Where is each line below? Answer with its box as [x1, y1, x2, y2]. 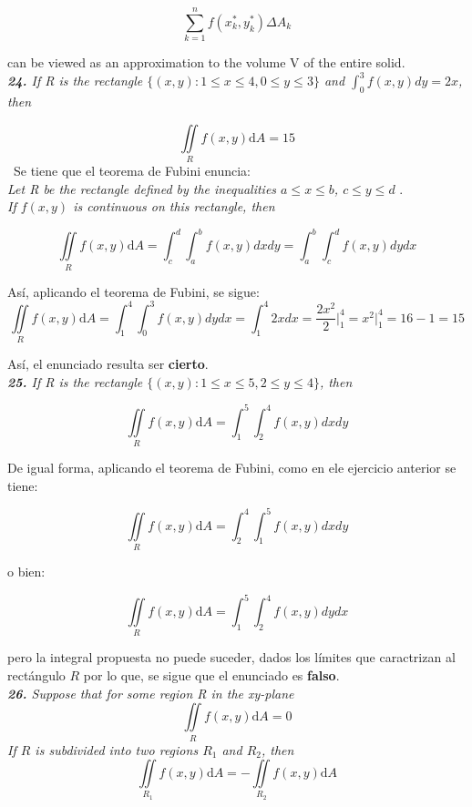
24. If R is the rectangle [7, 71, 143, 90]
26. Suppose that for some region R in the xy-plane [7, 683, 294, 702]
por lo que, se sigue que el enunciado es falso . [83, 666, 340, 685]
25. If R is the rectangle [7, 372, 143, 391]
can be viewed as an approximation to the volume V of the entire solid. [7, 53, 405, 72]
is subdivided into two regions [35, 740, 199, 759]
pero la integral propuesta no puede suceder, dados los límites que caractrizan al [7, 648, 456, 667]
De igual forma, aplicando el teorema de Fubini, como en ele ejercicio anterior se [7, 457, 457, 476]
